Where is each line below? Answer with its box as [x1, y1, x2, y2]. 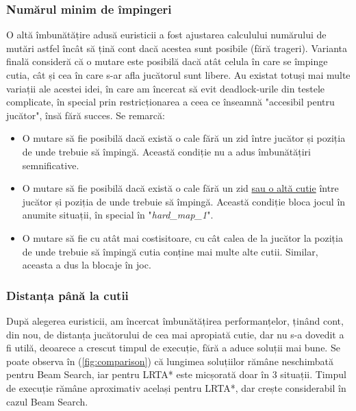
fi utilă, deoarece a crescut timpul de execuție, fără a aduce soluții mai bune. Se [6, 340, 340, 355]
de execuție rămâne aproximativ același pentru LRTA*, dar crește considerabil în [6, 380, 346, 395]
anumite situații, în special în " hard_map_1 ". [22, 208, 214, 222]
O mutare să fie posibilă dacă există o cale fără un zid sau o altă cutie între [22, 181, 339, 195]
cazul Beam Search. [6, 394, 88, 408]
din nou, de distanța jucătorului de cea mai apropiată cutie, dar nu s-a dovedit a [6, 327, 344, 341]
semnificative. [22, 158, 79, 172]
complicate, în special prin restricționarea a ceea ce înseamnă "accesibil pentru [6, 95, 335, 109]
